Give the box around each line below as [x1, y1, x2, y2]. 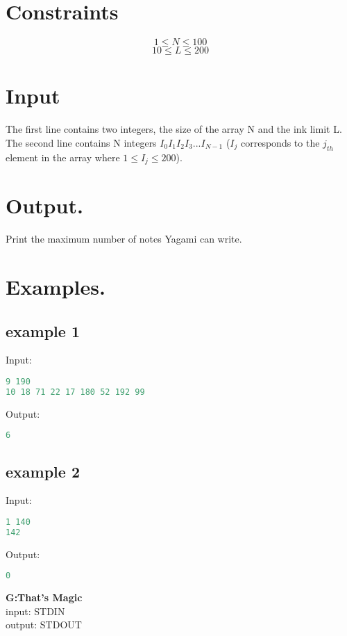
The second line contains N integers [6, 135, 157, 149]
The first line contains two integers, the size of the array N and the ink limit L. [6, 122, 342, 136]
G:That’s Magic [6, 590, 83, 605]
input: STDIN [6, 603, 65, 618]
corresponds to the [241, 135, 320, 149]
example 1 [6, 320, 80, 341]
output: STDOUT [6, 617, 82, 632]
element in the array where [6, 149, 120, 164]
